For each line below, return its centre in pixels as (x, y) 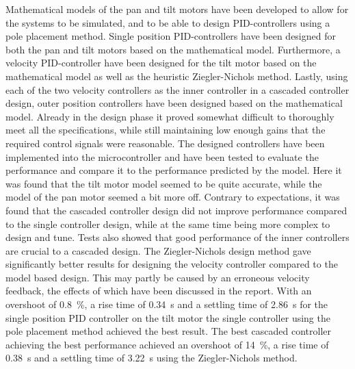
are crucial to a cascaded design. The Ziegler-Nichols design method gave (158, 250)
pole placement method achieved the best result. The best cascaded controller (168, 331)
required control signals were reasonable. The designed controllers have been (165, 143)
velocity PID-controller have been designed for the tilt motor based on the (161, 63)
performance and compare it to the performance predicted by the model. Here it (174, 170)
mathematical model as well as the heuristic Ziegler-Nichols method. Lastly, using (177, 76)
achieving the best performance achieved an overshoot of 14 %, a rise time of (167, 344)
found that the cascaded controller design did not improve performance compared (176, 210)
